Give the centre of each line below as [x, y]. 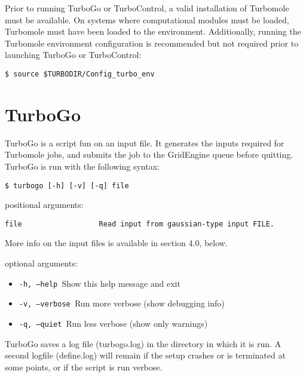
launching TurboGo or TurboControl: [73, 55]
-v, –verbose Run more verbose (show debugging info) [122, 303]
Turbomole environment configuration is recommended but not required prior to [152, 43]
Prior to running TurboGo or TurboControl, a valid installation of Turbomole [147, 8]
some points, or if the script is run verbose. [84, 367]
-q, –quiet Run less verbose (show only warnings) [113, 323]
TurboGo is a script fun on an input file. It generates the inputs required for [145, 142]
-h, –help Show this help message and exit [100, 283]
